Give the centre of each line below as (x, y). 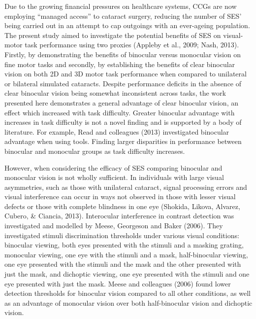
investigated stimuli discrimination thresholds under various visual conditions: (122, 235)
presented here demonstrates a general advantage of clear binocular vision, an (121, 102)
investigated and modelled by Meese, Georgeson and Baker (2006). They (114, 226)
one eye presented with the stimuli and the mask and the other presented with (123, 264)
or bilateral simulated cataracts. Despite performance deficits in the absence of (123, 83)
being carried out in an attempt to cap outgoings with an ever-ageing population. (127, 25)
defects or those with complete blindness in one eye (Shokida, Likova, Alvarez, (122, 206)
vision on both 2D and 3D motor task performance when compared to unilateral (126, 74)
